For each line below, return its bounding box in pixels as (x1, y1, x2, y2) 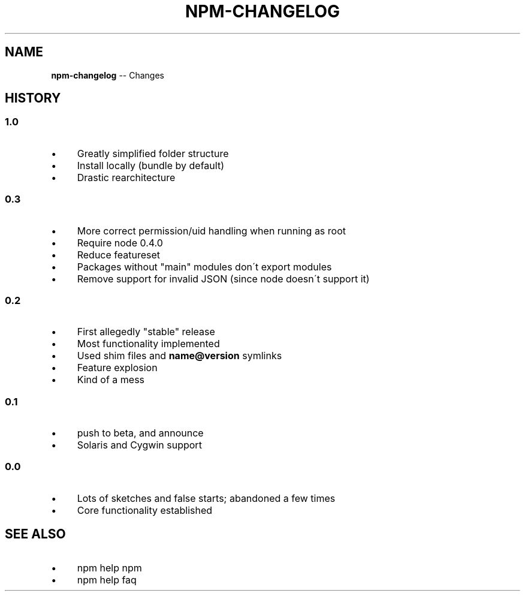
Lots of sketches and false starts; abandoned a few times (77, 492, 336, 504)
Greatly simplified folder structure (77, 147, 229, 159)
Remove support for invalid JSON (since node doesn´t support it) (77, 272, 370, 285)
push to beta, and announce (77, 427, 204, 440)
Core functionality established (77, 504, 213, 516)
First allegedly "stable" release (77, 326, 215, 338)
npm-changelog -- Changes (51, 70, 164, 80)
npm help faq (77, 573, 137, 586)
